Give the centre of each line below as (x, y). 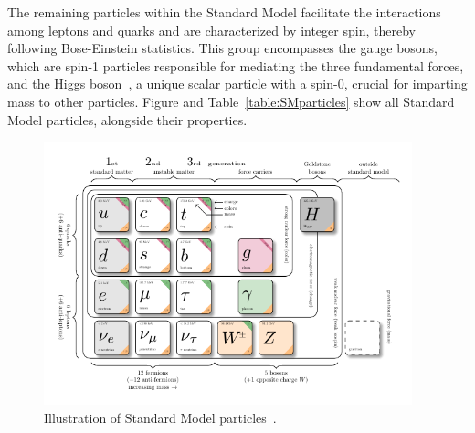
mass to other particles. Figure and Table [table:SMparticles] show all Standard (231, 101)
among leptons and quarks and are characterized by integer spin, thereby (211, 30)
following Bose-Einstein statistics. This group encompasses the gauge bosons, (223, 48)
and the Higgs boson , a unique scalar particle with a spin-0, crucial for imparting (237, 84)
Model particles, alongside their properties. (127, 119)
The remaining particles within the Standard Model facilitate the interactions (224, 12)
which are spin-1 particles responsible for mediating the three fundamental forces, (236, 65)
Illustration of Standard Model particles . (160, 417)
